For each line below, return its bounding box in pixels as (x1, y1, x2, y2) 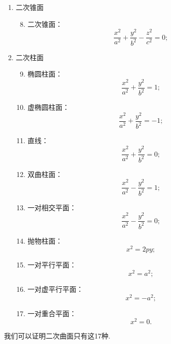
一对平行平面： (27, 259, 77, 270)
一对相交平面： (27, 202, 77, 212)
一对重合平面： (27, 308, 77, 318)
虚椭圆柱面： (27, 102, 70, 112)
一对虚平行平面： (27, 284, 84, 294)
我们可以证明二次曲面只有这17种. (4, 331, 110, 341)
